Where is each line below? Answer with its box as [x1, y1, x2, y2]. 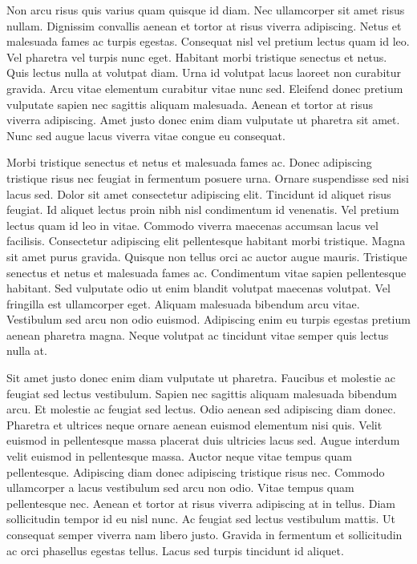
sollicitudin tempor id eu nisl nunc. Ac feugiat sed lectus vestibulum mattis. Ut [6, 510, 396, 527]
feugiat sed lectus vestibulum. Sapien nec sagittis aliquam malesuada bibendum [6, 385, 397, 401]
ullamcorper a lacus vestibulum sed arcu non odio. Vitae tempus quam [6, 479, 354, 496]
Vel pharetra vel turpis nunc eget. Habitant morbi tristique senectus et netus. [6, 48, 387, 65]
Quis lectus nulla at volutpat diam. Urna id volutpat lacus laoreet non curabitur [6, 64, 401, 81]
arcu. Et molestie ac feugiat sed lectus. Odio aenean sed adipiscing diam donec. [6, 401, 396, 417]
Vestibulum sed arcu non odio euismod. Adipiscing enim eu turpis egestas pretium [6, 311, 411, 328]
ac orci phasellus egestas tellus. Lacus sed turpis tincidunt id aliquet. [6, 542, 344, 558]
